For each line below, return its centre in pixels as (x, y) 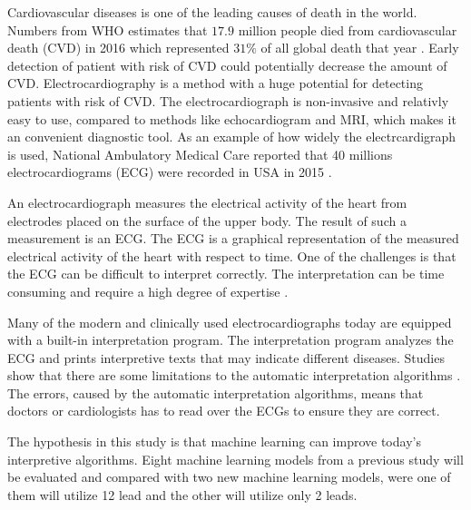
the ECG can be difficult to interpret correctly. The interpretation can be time (226, 274)
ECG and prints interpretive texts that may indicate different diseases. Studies (226, 357)
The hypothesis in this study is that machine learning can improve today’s (214, 441)
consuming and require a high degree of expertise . (148, 291)
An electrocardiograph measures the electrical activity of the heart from (207, 202)
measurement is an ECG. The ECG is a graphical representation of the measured (233, 238)
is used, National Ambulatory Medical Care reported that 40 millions (200, 154)
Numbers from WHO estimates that (108, 29)
